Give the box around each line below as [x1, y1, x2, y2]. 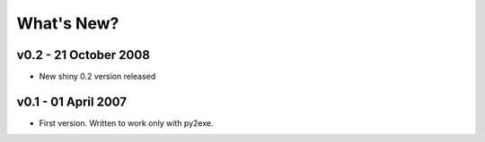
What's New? [16, 13, 119, 33]
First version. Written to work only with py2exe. [39, 117, 214, 129]
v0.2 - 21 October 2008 [16, 47, 150, 63]
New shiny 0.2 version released [39, 71, 156, 82]
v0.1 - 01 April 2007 [16, 94, 128, 109]
